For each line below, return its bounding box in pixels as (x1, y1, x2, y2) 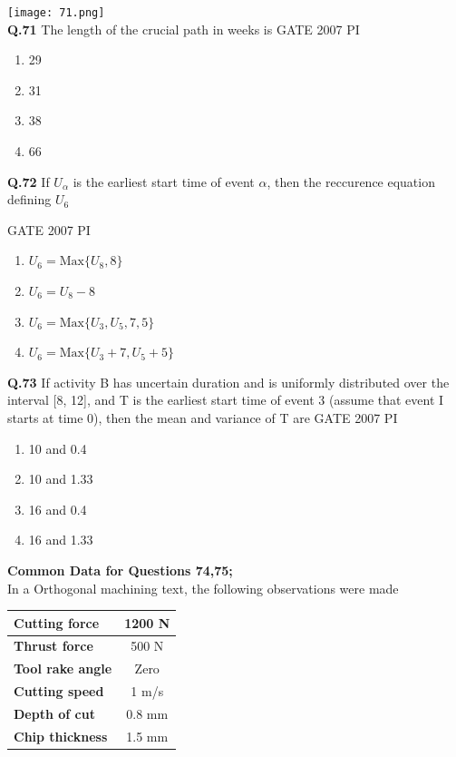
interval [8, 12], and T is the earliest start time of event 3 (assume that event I (7, 390, 444, 409)
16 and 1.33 (28, 530, 93, 549)
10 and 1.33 (28, 469, 93, 488)
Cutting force (14, 613, 100, 632)
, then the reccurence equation (267, 172, 435, 191)
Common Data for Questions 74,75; (7, 560, 233, 579)
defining (7, 190, 52, 209)
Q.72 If (7, 172, 50, 191)
